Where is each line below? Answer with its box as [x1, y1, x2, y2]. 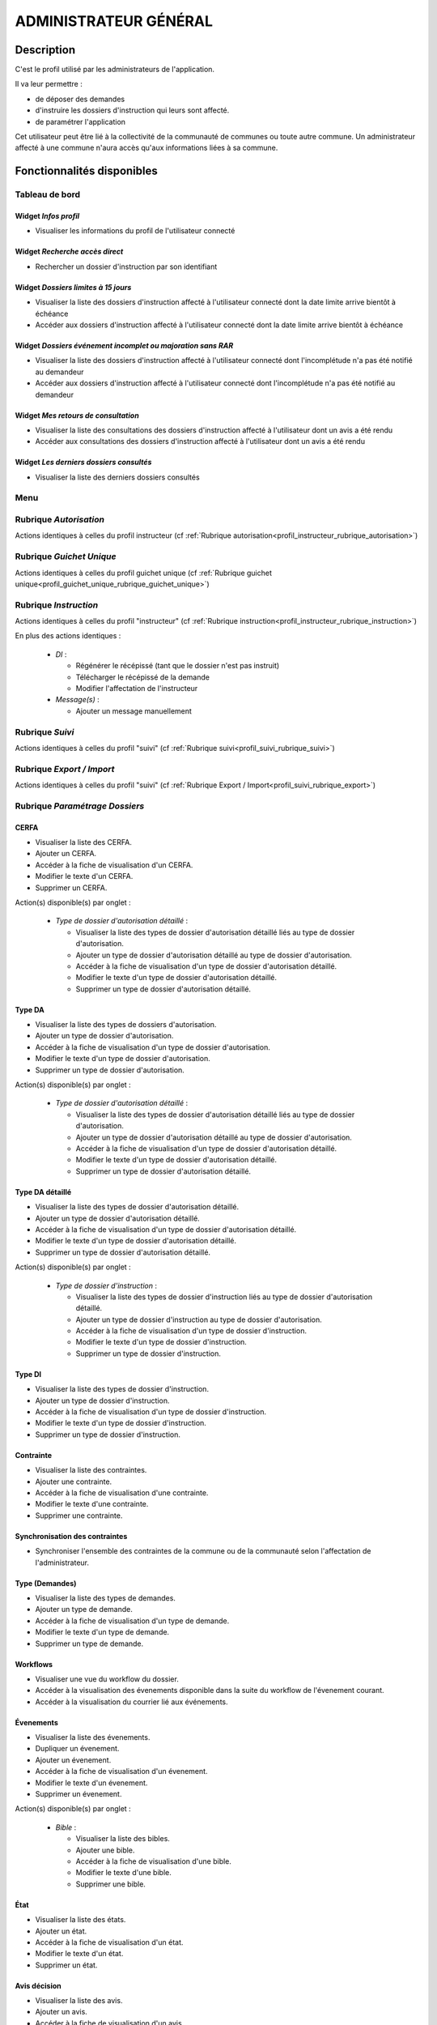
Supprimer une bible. [75, 1879, 146, 1889]
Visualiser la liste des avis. [35, 1996, 123, 2006]
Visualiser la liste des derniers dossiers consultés [35, 472, 200, 482]
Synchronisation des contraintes [15, 1531, 128, 1541]
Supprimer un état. [35, 1960, 98, 1970]
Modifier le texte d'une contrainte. [35, 1499, 149, 1509]
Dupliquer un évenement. [35, 1744, 120, 1754]
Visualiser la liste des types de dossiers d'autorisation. [35, 1020, 217, 1030]
